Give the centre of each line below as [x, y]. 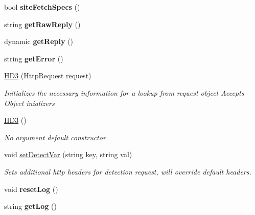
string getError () [34, 58]
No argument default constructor [55, 137]
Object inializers [29, 103]
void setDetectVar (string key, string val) [68, 154]
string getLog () [30, 206]
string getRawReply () [42, 24]
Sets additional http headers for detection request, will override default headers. [128, 171]
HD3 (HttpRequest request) [48, 76]
